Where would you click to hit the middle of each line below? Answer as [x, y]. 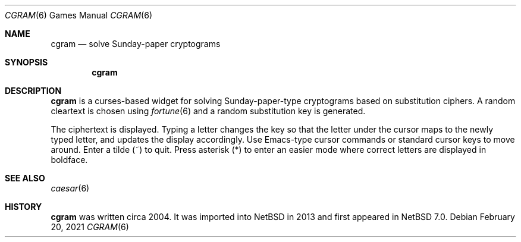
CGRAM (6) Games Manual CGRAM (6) [79, 15]
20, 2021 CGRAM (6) [90, 227]
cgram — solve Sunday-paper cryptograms [136, 44]
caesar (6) [70, 188]
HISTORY [23, 207]
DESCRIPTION [33, 91]
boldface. [69, 160]
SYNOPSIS [26, 62]
